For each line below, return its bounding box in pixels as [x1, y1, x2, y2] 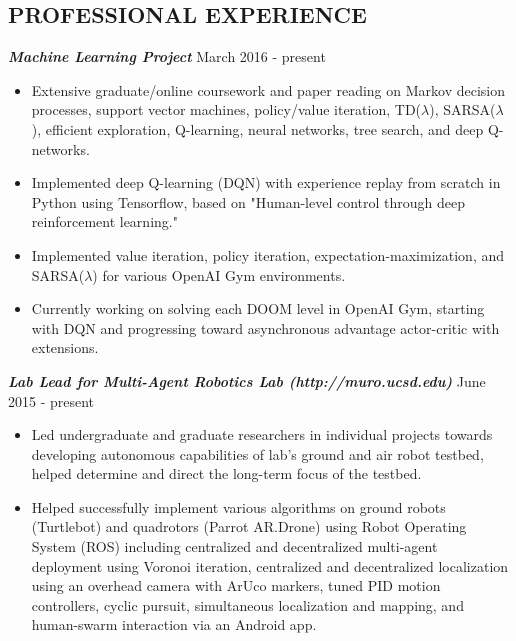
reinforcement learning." [31, 211, 178, 232]
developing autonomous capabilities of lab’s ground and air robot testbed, [31, 443, 484, 464]
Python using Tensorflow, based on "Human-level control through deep [31, 191, 465, 212]
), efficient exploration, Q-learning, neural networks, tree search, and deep [31, 118, 484, 139]
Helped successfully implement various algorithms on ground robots [31, 496, 446, 517]
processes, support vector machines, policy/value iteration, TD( [31, 99, 422, 120]
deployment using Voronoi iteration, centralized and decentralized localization [31, 555, 509, 576]
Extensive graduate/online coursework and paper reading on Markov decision [31, 79, 505, 100]
